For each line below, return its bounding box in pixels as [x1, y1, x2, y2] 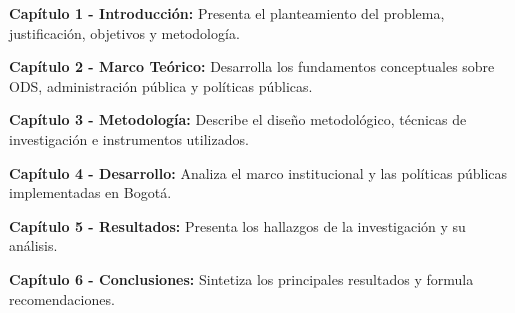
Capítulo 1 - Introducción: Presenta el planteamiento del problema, [9, 3, 445, 23]
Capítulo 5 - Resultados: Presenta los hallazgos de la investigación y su [9, 215, 466, 236]
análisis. [9, 235, 58, 256]
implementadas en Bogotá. [9, 182, 172, 203]
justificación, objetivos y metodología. [9, 22, 240, 43]
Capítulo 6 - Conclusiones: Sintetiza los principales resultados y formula [9, 268, 474, 289]
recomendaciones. [9, 288, 115, 309]
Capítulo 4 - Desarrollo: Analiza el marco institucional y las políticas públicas [9, 162, 508, 183]
